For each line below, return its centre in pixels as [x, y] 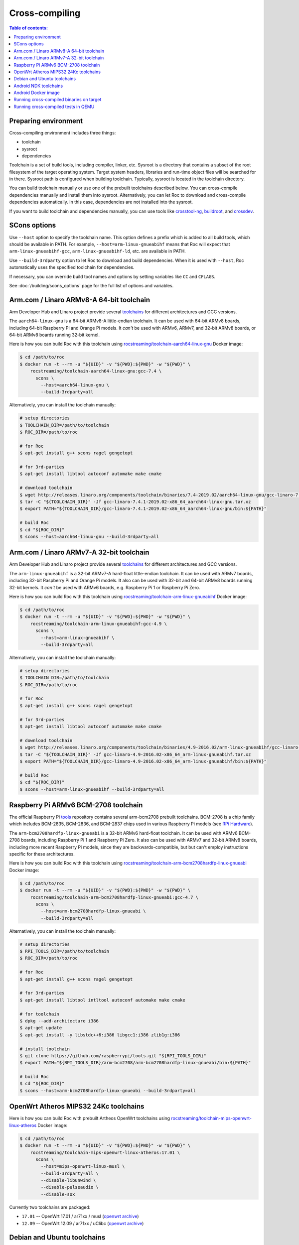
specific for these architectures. [42, 854]
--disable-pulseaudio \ [70, 1187]
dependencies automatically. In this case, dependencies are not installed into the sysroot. [101, 202]
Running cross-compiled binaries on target [58, 100]
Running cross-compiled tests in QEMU [54, 107]
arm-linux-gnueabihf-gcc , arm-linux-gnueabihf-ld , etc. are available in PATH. [98, 251]
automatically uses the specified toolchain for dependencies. [72, 267]
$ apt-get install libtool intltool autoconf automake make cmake [102, 1000]
